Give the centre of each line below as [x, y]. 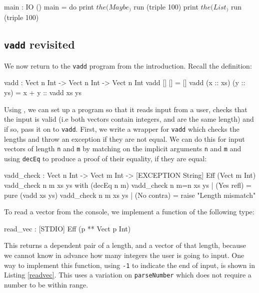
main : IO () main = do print [49, 7]
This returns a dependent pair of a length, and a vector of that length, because [125, 245]
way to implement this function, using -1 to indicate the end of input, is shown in [129, 265]
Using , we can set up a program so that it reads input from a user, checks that [126, 109]
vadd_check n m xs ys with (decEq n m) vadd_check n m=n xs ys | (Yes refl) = [128, 185]
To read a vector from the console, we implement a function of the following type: [129, 212]
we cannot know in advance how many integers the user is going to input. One [124, 255]
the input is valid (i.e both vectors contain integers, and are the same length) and [129, 119]
